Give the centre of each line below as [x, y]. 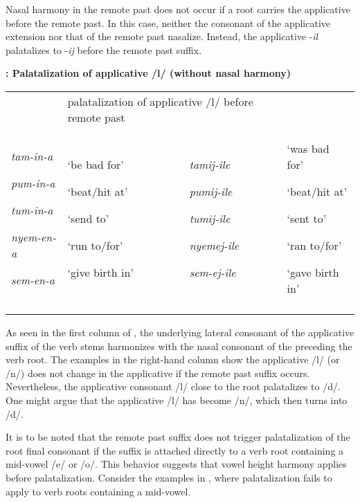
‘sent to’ [307, 218]
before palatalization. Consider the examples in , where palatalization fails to [169, 477]
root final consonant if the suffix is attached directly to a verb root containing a [175, 450]
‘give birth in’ [100, 272]
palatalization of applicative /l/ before [160, 101]
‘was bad [308, 148]
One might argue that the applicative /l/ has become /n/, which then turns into [177, 400]
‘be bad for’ [96, 164]
